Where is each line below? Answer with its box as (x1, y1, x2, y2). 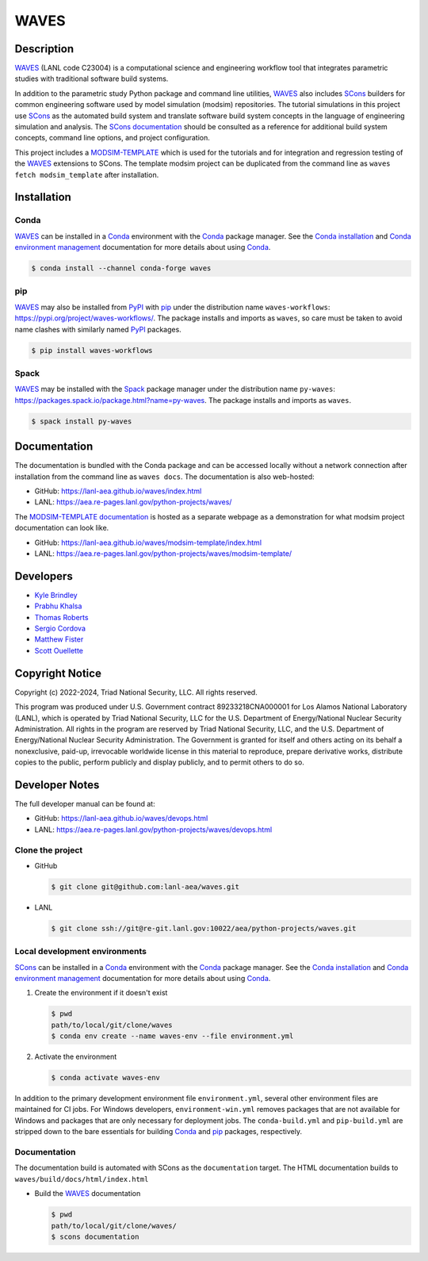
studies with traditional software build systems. (14, 74, 169, 83)
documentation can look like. (14, 523, 109, 533)
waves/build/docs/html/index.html (14, 1175, 149, 1183)
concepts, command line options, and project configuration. (14, 133, 210, 143)
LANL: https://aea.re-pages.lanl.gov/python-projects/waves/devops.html (34, 825, 273, 834)
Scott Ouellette (34, 646, 83, 655)
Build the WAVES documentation (34, 1189, 141, 1198)
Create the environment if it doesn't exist (34, 988, 168, 998)
